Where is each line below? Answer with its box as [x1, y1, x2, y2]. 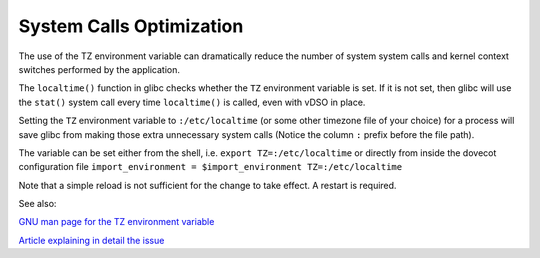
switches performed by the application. [18, 63, 180, 75]
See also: [18, 198, 57, 210]
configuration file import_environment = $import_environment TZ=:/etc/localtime [18, 161, 403, 173]
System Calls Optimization [18, 15, 244, 37]
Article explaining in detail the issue [18, 234, 165, 246]
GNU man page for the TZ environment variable [18, 216, 215, 228]
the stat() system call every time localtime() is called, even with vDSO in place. [18, 96, 366, 108]
